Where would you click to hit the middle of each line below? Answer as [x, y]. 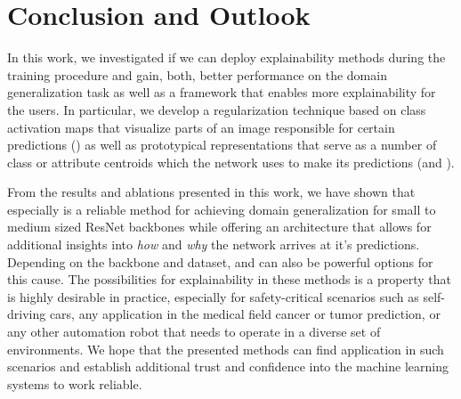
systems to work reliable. [75, 383]
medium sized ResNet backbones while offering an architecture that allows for [219, 227]
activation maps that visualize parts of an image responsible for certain [201, 127]
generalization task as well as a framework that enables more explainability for [222, 92]
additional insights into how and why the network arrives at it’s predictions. [214, 244]
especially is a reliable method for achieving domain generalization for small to [222, 209]
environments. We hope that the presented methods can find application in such [226, 349]
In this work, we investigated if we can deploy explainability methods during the [226, 57]
